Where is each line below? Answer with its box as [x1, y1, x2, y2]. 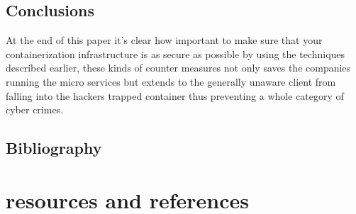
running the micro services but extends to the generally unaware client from [6, 74, 336, 89]
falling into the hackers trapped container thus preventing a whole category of [6, 88, 344, 103]
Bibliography [6, 137, 102, 159]
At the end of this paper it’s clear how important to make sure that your [6, 33, 323, 47]
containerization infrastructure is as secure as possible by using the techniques [6, 46, 345, 61]
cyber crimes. [6, 102, 64, 117]
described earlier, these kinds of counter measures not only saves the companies [6, 60, 351, 75]
